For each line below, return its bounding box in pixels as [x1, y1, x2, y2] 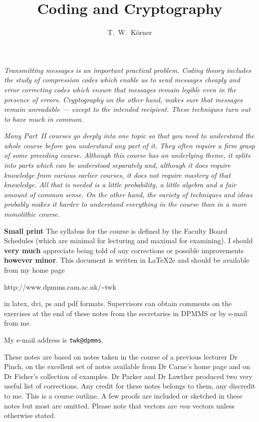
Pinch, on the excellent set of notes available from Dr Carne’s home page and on [4, 361, 251, 372]
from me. [4, 318, 31, 328]
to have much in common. [4, 113, 83, 124]
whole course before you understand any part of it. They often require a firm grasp [4, 140, 255, 150]
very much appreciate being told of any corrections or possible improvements [4, 245, 244, 255]
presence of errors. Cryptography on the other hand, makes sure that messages [4, 94, 243, 104]
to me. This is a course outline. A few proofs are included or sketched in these [4, 391, 243, 401]
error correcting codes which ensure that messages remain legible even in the [4, 84, 237, 94]
